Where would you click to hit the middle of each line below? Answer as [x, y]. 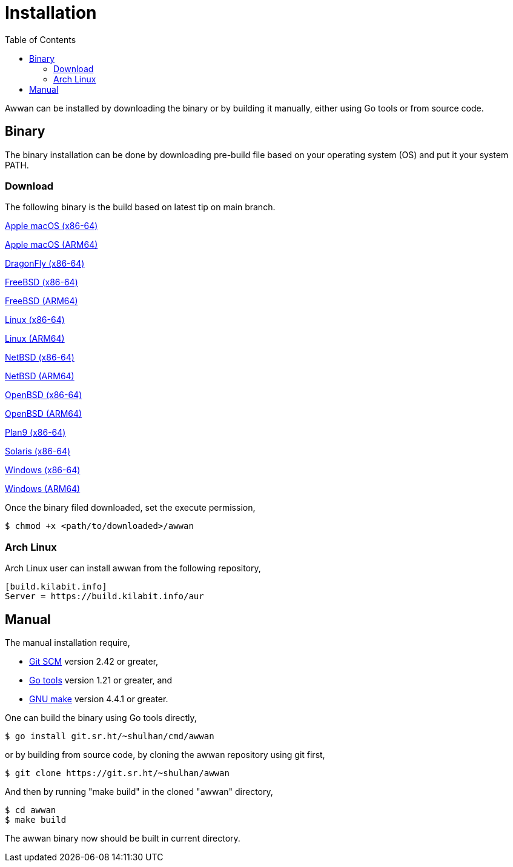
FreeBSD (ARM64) [41, 301]
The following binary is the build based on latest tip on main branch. [140, 207]
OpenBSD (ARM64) [44, 414]
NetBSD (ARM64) [40, 376]
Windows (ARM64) [43, 489]
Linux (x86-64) [35, 320]
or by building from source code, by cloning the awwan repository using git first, [165, 754]
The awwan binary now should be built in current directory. [123, 838]
